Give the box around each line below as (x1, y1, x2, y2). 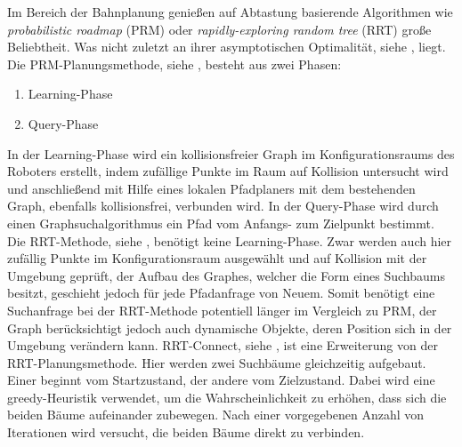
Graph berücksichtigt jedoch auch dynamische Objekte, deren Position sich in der (7, 318, 452, 337)
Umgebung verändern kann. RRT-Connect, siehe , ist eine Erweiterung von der (7, 336, 438, 355)
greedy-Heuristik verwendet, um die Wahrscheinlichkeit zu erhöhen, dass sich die (7, 387, 447, 406)
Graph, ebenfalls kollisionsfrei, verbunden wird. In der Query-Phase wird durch (7, 196, 439, 215)
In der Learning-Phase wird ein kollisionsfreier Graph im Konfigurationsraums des (7, 144, 455, 163)
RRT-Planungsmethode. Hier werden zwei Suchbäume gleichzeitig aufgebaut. (7, 353, 426, 371)
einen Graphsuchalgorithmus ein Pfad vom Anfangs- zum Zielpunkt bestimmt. (7, 213, 434, 232)
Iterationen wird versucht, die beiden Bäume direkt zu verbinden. (7, 423, 365, 442)
